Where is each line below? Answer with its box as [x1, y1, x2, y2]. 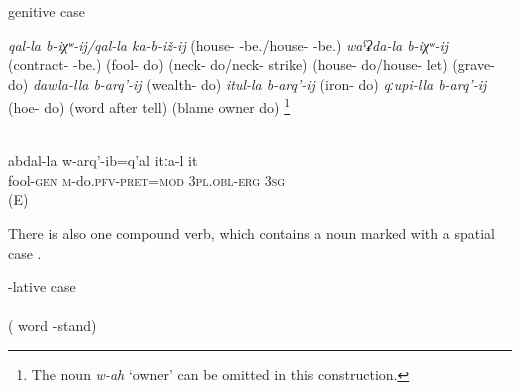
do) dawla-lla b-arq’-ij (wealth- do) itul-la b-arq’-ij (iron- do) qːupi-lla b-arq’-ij [8, 73, 487, 94]
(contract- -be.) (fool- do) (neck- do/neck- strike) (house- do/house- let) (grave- [8, 54, 495, 75]
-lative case [8, 276, 76, 297]
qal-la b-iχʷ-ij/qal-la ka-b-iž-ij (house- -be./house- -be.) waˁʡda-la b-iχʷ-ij [8, 34, 449, 55]
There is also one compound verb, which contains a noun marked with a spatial [8, 223, 495, 243]
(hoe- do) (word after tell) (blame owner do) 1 [8, 94, 291, 118]
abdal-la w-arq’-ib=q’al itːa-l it [8, 150, 198, 171]
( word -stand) [8, 315, 97, 336]
